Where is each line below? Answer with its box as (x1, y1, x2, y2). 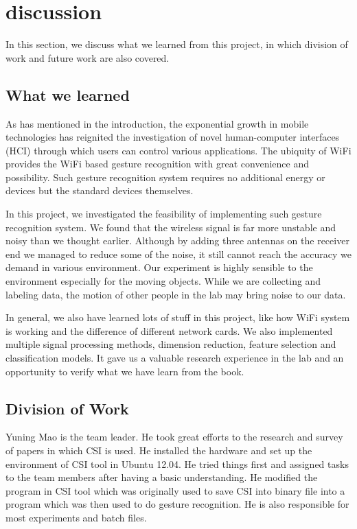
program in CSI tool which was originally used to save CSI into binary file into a (5, 483, 345, 497)
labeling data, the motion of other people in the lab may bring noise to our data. (5, 287, 346, 301)
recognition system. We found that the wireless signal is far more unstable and (5, 220, 336, 234)
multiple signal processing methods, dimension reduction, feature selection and (5, 337, 336, 351)
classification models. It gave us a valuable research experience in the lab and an (5, 351, 344, 365)
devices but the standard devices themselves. (5, 183, 194, 198)
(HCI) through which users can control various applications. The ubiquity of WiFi (5, 143, 352, 157)
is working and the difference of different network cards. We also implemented (5, 323, 333, 338)
